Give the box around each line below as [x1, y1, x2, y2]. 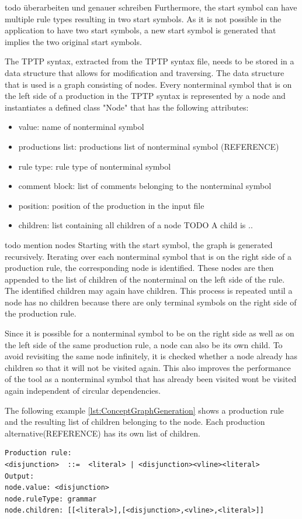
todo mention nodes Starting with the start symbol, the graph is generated [5, 238, 273, 250]
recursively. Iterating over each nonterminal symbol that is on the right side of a [5, 250, 291, 262]
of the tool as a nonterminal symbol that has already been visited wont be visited [5, 373, 297, 385]
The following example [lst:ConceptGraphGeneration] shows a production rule [5, 404, 284, 416]
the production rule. [5, 307, 77, 319]
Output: [5, 472, 34, 480]
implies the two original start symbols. [5, 35, 142, 47]
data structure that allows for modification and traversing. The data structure [5, 66, 284, 78]
